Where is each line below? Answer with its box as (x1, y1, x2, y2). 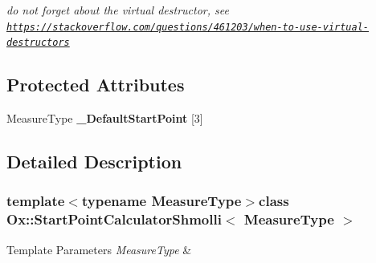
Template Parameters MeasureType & (6, 241, 192, 257)
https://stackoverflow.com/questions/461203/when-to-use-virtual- (6, 21, 370, 33)
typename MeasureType (81, 191, 242, 211)
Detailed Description (6, 149, 182, 174)
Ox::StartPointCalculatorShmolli (6, 209, 222, 229)
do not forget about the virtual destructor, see (6, 2, 229, 18)
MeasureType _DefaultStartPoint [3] (6, 110, 203, 127)
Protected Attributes (6, 72, 185, 97)
